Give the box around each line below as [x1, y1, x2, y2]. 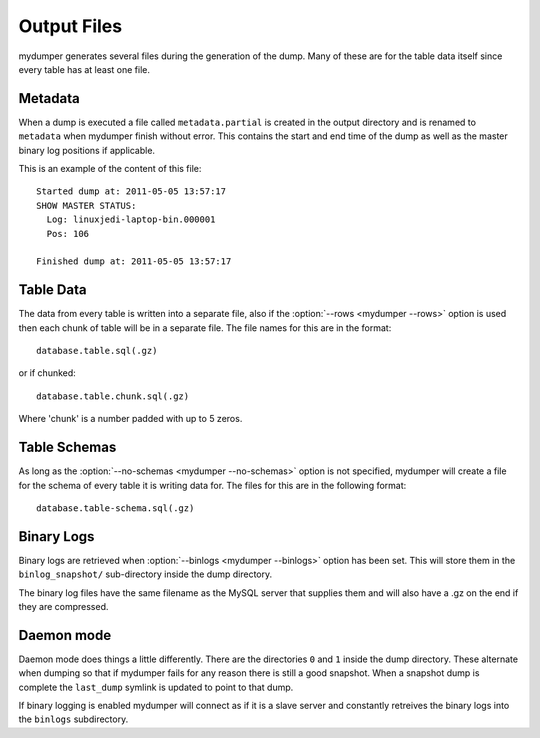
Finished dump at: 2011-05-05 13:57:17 [36, 256, 232, 267]
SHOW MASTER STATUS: [36, 200, 137, 211]
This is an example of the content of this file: [18, 163, 202, 175]
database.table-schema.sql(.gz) [36, 502, 195, 514]
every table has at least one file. [18, 63, 150, 75]
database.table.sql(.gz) [36, 345, 158, 357]
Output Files [18, 15, 123, 37]
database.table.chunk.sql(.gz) [36, 390, 190, 402]
